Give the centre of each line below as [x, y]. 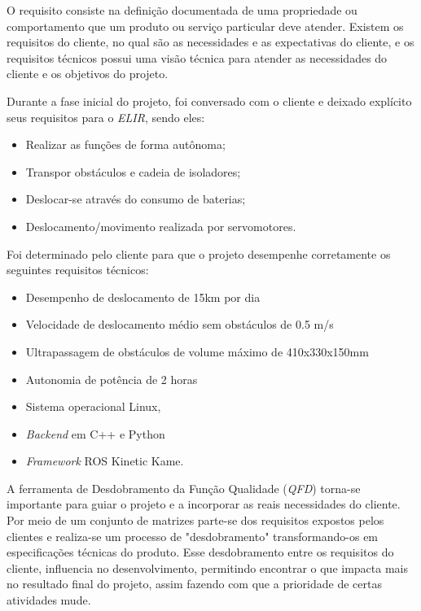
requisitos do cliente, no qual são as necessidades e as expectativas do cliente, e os [210, 42]
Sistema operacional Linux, [93, 406]
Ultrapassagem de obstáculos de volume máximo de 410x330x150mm [197, 351]
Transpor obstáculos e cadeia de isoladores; [133, 171]
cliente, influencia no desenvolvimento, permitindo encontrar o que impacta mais [207, 567]
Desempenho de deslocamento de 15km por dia [143, 297]
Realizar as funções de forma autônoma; [125, 144]
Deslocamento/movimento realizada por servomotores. [161, 226]
